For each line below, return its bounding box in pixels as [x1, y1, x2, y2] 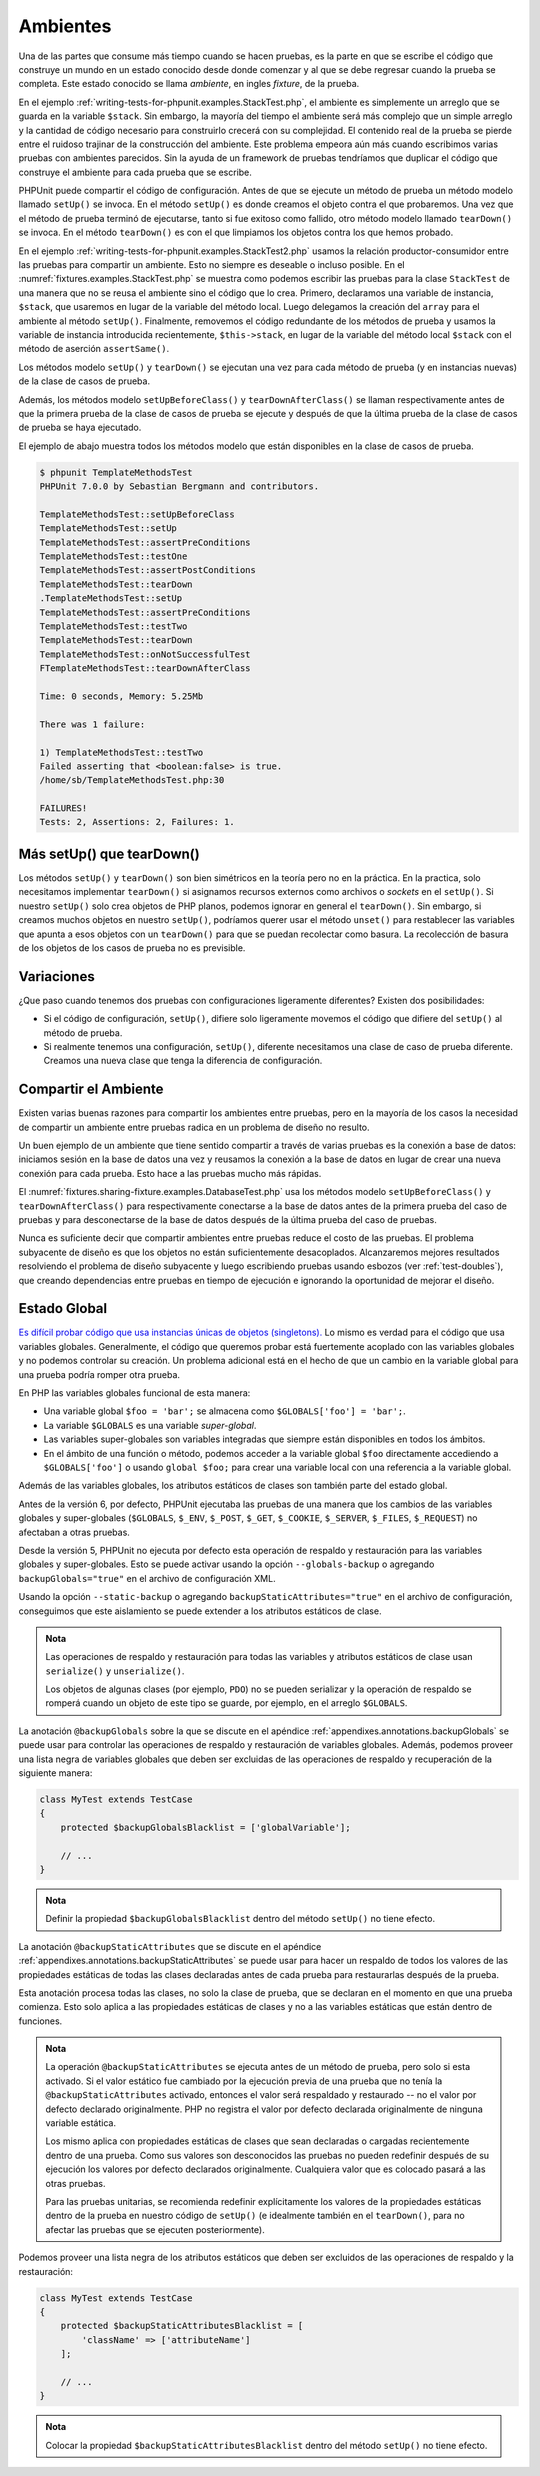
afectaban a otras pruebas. [18, 1526, 130, 1538]
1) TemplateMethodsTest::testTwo [39, 746, 204, 758]
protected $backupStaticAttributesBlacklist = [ [60, 2320, 304, 2332]
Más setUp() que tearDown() [18, 845, 200, 862]
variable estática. [45, 2117, 117, 2129]
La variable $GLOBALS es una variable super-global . [43, 1419, 257, 1431]
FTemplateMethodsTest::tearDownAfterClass [39, 663, 251, 674]
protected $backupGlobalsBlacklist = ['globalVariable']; [60, 1821, 351, 1833]
